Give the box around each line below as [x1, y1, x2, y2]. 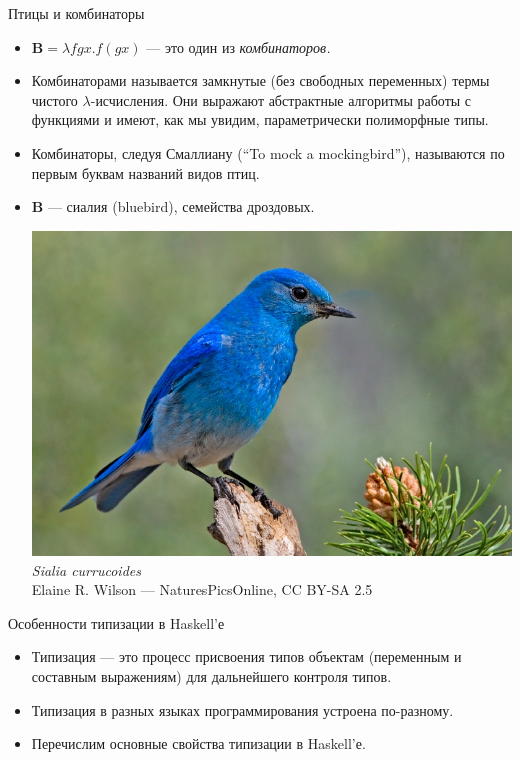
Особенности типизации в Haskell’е [8, 612, 225, 633]
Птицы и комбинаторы [8, 3, 145, 23]
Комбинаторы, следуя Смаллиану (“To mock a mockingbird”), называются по [31, 142, 505, 163]
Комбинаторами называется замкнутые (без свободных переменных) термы [31, 70, 490, 91]
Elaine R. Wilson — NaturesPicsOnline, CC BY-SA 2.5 [31, 579, 373, 600]
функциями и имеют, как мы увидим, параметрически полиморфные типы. [31, 109, 489, 130]
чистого [31, 89, 78, 110]
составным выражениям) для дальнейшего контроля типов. [31, 666, 392, 687]
